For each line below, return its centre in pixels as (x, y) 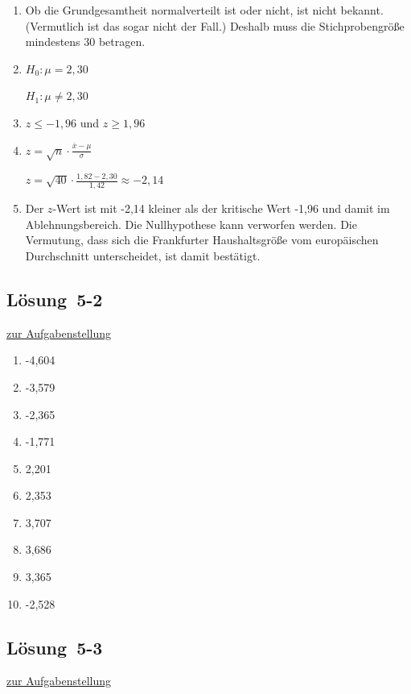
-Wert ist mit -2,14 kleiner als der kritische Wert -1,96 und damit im (221, 208)
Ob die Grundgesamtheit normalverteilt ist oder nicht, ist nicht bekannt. (204, 10)
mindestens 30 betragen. (85, 42)
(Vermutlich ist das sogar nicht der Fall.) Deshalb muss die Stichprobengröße (215, 25)
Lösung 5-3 (55, 647)
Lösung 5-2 (55, 299)
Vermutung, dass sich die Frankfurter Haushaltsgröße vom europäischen (202, 240)
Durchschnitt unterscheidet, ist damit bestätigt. (143, 255)
